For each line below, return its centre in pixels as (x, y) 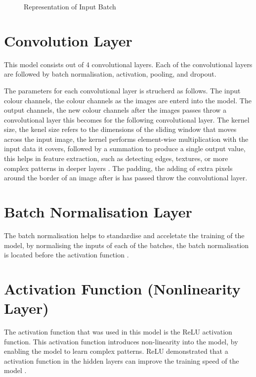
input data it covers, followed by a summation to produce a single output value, (125, 148)
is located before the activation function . (66, 255)
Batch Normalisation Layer (98, 212)
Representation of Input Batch (70, 6)
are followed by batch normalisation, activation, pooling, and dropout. (110, 74)
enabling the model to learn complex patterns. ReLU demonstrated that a (116, 351)
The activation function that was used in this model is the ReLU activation (118, 332)
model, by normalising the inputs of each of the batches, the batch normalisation (127, 245)
